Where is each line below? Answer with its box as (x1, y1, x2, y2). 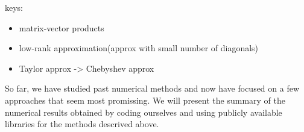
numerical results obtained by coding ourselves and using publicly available (5, 105, 282, 118)
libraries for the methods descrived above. (5, 118, 159, 130)
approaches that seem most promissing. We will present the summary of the (5, 93, 285, 106)
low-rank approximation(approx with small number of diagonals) (19, 42, 259, 54)
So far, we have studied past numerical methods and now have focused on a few (5, 82, 300, 95)
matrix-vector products (19, 21, 104, 34)
